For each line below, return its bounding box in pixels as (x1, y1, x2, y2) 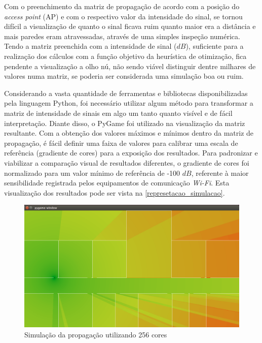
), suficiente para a (185, 41, 244, 51)
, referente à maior (191, 167, 249, 178)
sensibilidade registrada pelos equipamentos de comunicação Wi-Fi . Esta (4, 177, 230, 188)
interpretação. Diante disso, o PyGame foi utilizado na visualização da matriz (4, 117, 245, 128)
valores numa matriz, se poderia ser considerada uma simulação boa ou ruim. (4, 71, 244, 81)
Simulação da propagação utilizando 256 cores (24, 329, 167, 339)
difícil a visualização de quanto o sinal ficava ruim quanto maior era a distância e (4, 21, 256, 32)
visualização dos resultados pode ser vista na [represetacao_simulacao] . (4, 187, 225, 198)
